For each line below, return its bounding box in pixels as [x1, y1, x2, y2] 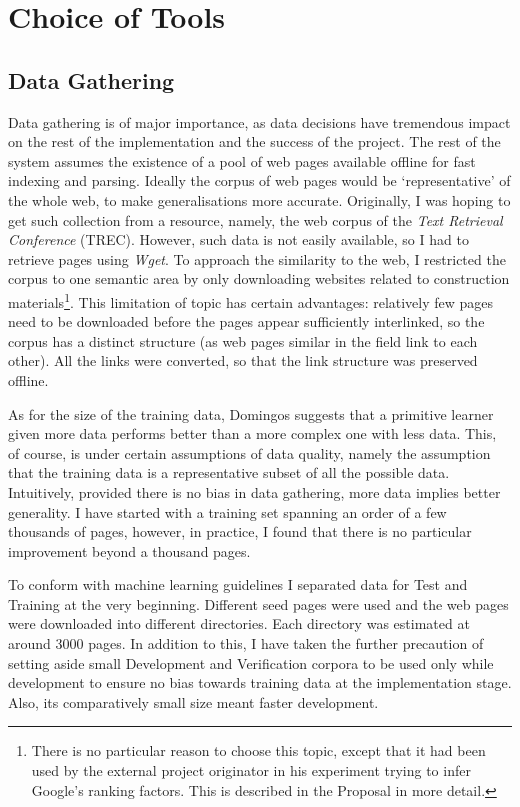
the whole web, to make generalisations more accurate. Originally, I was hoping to [8, 189, 511, 210]
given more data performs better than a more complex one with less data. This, [8, 423, 497, 444]
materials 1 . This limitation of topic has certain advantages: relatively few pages [8, 288, 494, 312]
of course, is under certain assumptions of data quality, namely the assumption [8, 442, 491, 463]
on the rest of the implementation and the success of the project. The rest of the [8, 131, 501, 152]
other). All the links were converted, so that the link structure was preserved [8, 350, 478, 371]
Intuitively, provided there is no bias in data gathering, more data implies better [8, 481, 501, 502]
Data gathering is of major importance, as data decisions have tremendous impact [8, 111, 511, 132]
